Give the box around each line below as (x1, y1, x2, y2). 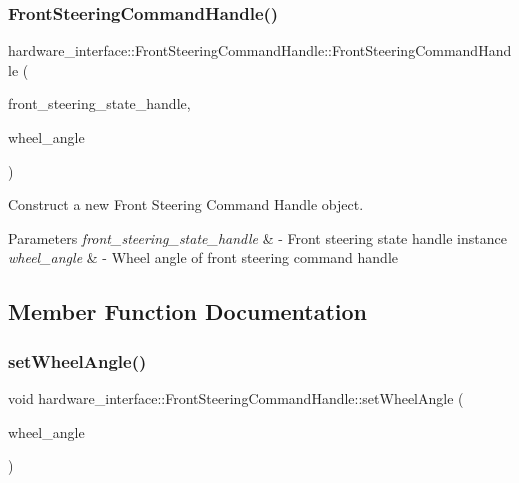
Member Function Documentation (8, 296, 368, 327)
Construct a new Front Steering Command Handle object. (8, 194, 364, 215)
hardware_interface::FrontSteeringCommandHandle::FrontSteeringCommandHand (8, 40, 512, 61)
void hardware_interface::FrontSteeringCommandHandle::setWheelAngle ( (8, 387, 464, 408)
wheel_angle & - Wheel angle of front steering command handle (8, 247, 399, 268)
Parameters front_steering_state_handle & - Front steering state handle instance (8, 227, 507, 248)
